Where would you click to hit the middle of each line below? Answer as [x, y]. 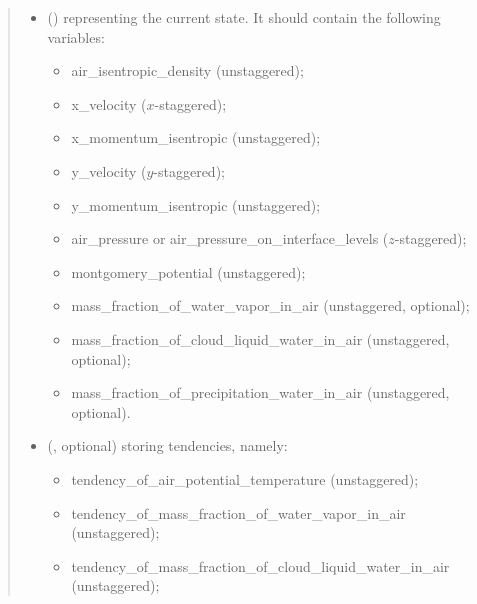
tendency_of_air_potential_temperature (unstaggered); [245, 478]
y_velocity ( [109, 170]
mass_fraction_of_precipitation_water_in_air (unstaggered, [260, 392]
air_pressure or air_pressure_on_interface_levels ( [230, 238]
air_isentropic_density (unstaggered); [187, 70]
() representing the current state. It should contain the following [244, 17]
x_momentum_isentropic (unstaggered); [196, 137]
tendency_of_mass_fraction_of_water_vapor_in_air [238, 512]
